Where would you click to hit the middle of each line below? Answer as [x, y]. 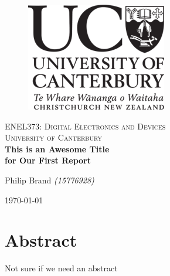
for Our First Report [48, 160]
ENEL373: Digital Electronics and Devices [85, 126]
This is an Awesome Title [57, 149]
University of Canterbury [53, 137]
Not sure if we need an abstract [61, 268]
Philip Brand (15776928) [50, 180]
